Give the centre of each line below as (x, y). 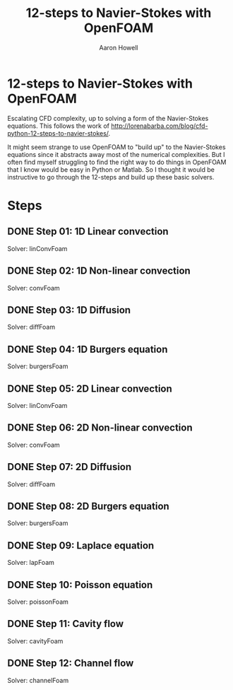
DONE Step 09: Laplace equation (81, 545)
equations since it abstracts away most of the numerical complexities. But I (116, 154)
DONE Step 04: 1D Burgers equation (88, 349)
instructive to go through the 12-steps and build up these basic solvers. (111, 177)
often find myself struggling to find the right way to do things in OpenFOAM (117, 162)
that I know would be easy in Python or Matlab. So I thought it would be (111, 169)
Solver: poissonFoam (38, 602)
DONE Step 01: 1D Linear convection (88, 232)
